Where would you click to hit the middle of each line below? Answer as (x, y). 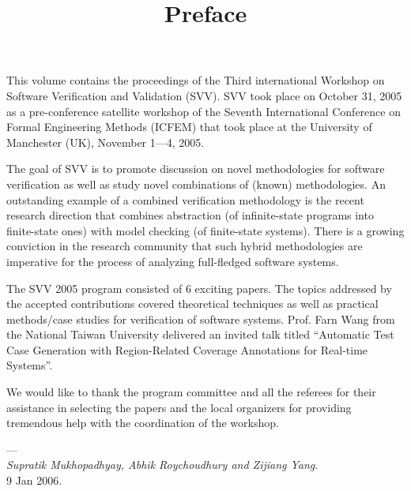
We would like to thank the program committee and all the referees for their (191, 392)
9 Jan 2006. (34, 480)
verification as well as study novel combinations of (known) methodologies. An (196, 184)
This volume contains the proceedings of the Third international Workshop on (196, 80)
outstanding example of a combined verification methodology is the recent (185, 199)
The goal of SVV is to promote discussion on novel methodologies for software (196, 169)
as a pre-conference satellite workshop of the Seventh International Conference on (204, 111)
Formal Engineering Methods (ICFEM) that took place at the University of (189, 127)
